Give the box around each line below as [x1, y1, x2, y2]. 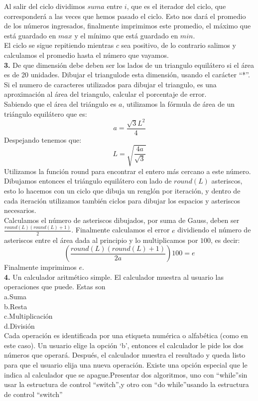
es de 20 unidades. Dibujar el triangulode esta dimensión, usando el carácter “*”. [4, 69, 250, 80]
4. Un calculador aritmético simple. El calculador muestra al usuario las [4, 271, 224, 282]
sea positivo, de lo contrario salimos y [121, 40, 236, 50]
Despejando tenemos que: [4, 134, 82, 145]
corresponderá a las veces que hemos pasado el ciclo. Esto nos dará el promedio [4, 10, 246, 21]
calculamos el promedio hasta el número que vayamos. [4, 49, 169, 60]
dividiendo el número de [177, 224, 251, 235]
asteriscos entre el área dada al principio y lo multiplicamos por [4, 234, 198, 245]
